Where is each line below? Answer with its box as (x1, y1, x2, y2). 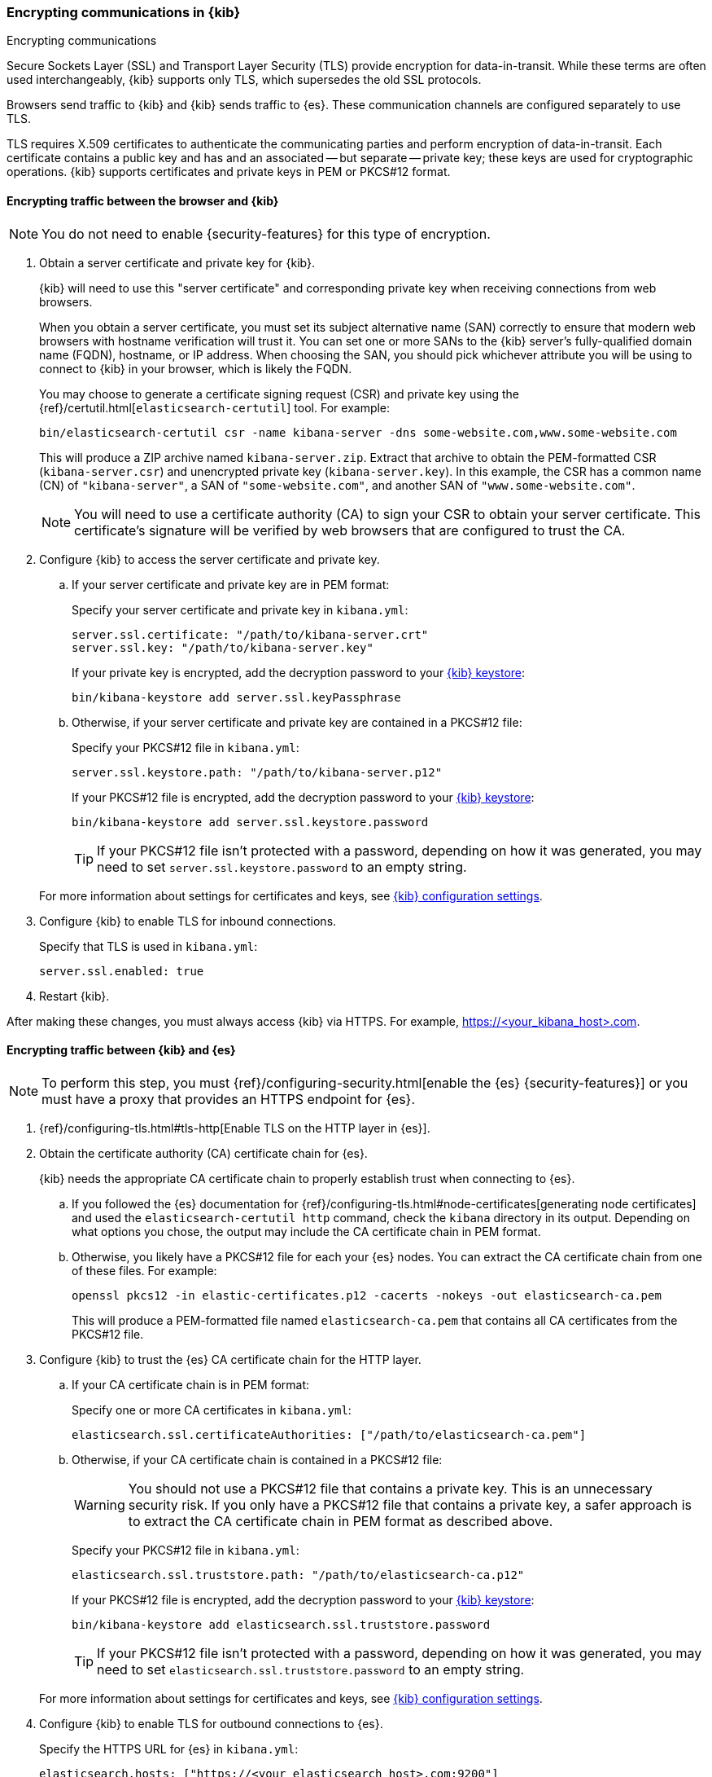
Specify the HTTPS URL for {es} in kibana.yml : (39, 1741, 299, 1756)
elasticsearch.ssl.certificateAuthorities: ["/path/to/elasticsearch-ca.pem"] (72, 1427, 587, 1441)
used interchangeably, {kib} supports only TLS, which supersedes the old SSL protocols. (7, 73, 482, 87)
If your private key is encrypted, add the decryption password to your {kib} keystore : (72, 665, 526, 680)
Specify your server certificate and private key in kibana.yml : (72, 602, 408, 617)
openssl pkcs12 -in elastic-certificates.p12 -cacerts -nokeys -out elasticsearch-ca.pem (72, 1288, 662, 1302)
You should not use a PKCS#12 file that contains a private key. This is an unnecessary (128, 1480, 653, 1497)
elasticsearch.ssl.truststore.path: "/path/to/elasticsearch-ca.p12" (72, 1568, 525, 1581)
